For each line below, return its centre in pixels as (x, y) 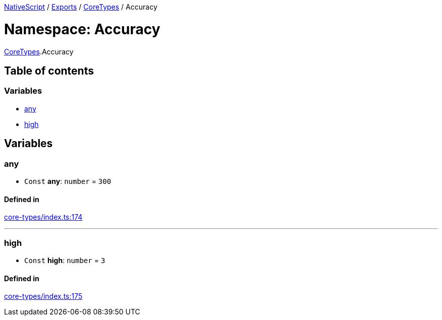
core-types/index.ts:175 (43, 296)
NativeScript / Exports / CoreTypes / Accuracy (81, 7)
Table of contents (49, 71)
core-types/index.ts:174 (43, 217)
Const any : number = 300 (68, 181)
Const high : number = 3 (65, 260)
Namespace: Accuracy (82, 29)
